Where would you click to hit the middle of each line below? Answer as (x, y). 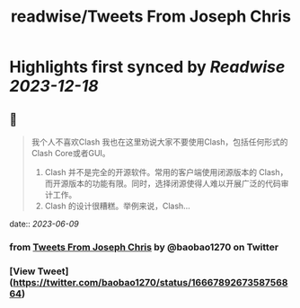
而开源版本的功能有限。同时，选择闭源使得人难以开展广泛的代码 (163, 183)
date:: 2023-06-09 (44, 224)
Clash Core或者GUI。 (71, 153)
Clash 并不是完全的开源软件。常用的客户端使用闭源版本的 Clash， (166, 172)
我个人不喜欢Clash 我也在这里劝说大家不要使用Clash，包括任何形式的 (160, 142)
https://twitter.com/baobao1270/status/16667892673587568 (150, 282)
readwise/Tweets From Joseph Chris (151, 17)
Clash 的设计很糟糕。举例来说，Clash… (117, 206)
